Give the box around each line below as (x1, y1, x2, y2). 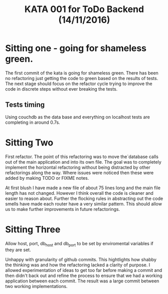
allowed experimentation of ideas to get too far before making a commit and (5, 267, 162, 273)
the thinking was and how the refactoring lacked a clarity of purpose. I (5, 262, 150, 268)
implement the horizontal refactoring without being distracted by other (5, 164, 150, 170)
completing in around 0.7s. (5, 119, 60, 125)
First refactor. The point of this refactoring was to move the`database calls (5, 154, 159, 160)
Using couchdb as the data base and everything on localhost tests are (5, 114, 150, 120)
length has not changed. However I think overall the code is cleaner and (5, 190, 154, 196)
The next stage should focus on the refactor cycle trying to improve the (5, 81, 152, 87)
